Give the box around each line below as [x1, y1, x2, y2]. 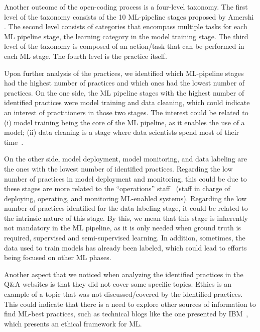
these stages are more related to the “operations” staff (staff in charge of [4, 183, 230, 194]
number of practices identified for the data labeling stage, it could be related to [4, 203, 248, 213]
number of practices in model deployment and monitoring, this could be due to [4, 173, 247, 184]
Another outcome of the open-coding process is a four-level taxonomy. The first [4, 2, 248, 12]
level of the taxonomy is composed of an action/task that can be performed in [4, 41, 244, 51]
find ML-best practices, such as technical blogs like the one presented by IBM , [4, 308, 248, 319]
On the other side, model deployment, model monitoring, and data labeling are [4, 153, 247, 164]
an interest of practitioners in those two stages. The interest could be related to [4, 107, 248, 117]
